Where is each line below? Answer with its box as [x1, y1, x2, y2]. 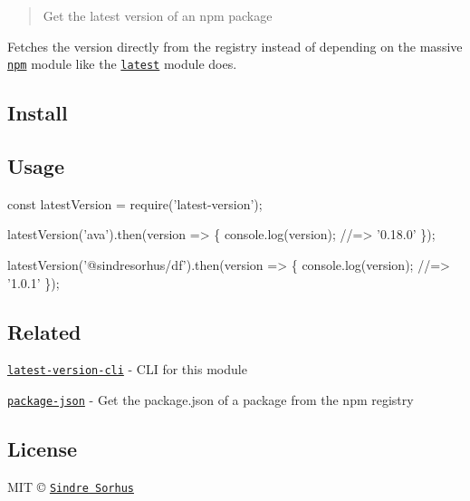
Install [7, 99, 68, 127]
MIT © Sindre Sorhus [7, 477, 134, 496]
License [7, 435, 78, 463]
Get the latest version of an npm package [43, 6, 273, 24]
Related [7, 317, 82, 345]
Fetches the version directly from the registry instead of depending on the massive [7, 36, 463, 55]
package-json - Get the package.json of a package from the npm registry [7, 390, 414, 409]
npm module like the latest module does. [7, 54, 237, 73]
